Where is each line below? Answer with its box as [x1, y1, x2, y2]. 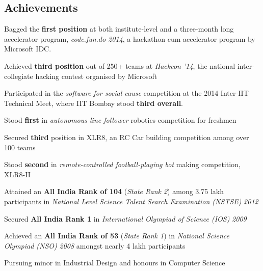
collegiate [4, 70, 33, 81]
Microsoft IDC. [4, 43, 51, 54]
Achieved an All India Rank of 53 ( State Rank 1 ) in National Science [4, 230, 229, 241]
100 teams [4, 142, 36, 152]
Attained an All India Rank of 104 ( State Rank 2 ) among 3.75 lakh [4, 186, 224, 197]
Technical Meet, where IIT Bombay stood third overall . [4, 97, 183, 108]
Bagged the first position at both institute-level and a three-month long [4, 23, 234, 34]
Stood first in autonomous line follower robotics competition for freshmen [4, 115, 236, 125]
